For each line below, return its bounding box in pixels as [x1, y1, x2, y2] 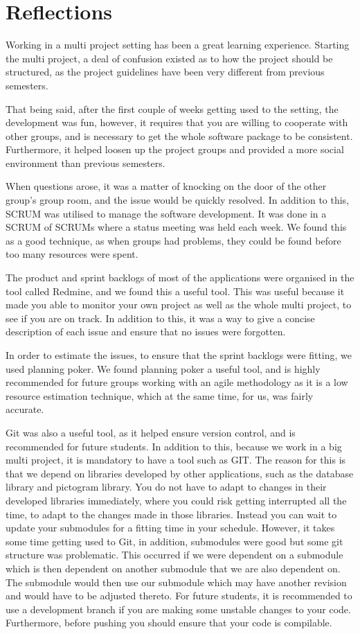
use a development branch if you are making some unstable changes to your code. [6, 601, 351, 616]
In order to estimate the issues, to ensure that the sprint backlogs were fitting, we [6, 348, 352, 362]
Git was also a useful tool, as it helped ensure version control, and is [6, 425, 296, 439]
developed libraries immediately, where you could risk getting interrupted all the [6, 493, 347, 507]
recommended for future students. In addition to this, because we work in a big [6, 439, 342, 453]
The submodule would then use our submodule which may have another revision [6, 574, 347, 589]
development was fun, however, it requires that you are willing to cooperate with [6, 115, 348, 130]
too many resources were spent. [6, 247, 138, 261]
